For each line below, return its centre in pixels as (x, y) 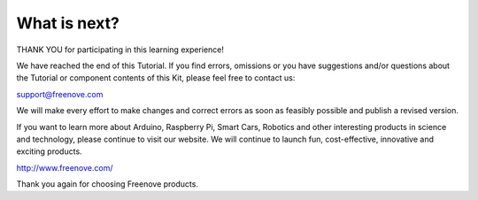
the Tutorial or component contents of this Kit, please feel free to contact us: (156, 78)
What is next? (68, 23)
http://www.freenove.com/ (65, 167)
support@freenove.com (60, 94)
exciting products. (50, 151)
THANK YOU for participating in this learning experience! (120, 50)
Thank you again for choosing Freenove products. (108, 184)
